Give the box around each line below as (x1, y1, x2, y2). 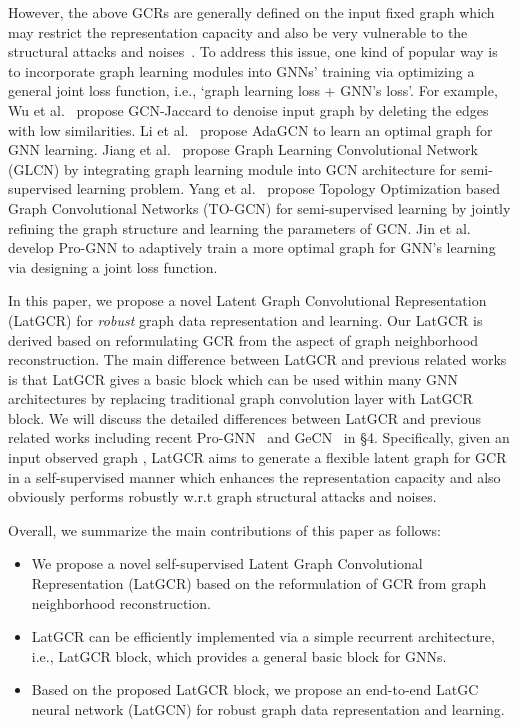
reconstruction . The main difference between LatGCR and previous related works (8, 349, 507, 370)
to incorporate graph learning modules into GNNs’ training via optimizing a (8, 60, 475, 81)
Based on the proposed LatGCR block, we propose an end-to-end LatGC (31, 679, 479, 700)
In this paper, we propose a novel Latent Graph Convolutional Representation (8, 290, 487, 311)
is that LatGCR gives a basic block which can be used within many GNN (8, 368, 459, 389)
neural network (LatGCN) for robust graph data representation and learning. (31, 699, 505, 719)
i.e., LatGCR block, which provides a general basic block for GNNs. (31, 645, 447, 666)
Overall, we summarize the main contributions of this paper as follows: (8, 519, 441, 540)
